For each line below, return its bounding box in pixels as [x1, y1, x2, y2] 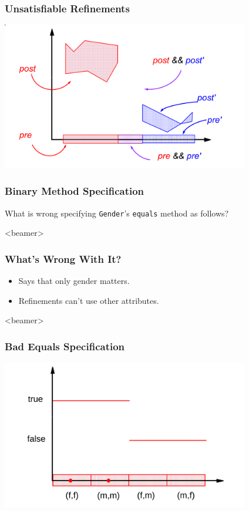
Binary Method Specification [5, 184, 144, 198]
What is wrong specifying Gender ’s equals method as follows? [5, 207, 229, 219]
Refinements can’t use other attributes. [18, 294, 159, 306]
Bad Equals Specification [5, 339, 125, 353]
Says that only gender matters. [18, 275, 130, 287]
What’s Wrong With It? [5, 251, 122, 266]
